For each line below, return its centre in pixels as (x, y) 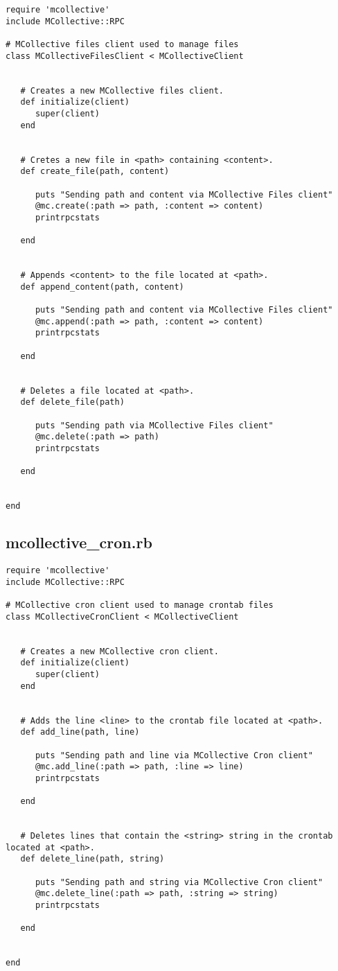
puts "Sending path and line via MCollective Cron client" (174, 755)
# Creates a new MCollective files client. (122, 90)
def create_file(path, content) (95, 172)
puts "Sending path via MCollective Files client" (154, 425)
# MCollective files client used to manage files (122, 44)
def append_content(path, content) (102, 287)
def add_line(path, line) (80, 732)
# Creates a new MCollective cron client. (119, 651)
